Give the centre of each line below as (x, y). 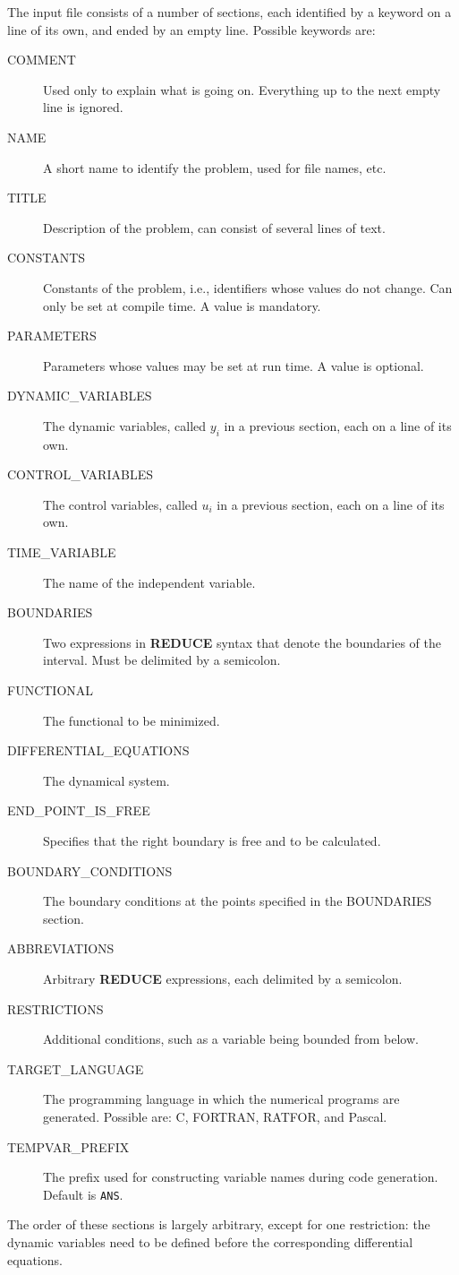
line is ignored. (83, 107)
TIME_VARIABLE (62, 552)
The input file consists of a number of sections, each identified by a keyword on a (229, 12)
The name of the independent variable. (149, 582)
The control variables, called (120, 504)
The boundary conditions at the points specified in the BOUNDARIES (238, 901)
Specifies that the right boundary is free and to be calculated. (212, 841)
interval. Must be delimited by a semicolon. (162, 660)
